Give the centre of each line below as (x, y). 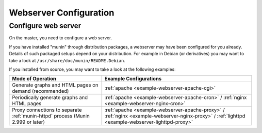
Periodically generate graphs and (50, 98)
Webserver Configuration (62, 13)
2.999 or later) (28, 122)
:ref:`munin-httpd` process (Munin (51, 116)
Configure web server (45, 26)
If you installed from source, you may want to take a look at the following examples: (92, 69)
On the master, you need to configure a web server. (60, 38)
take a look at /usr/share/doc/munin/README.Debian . (67, 60)
